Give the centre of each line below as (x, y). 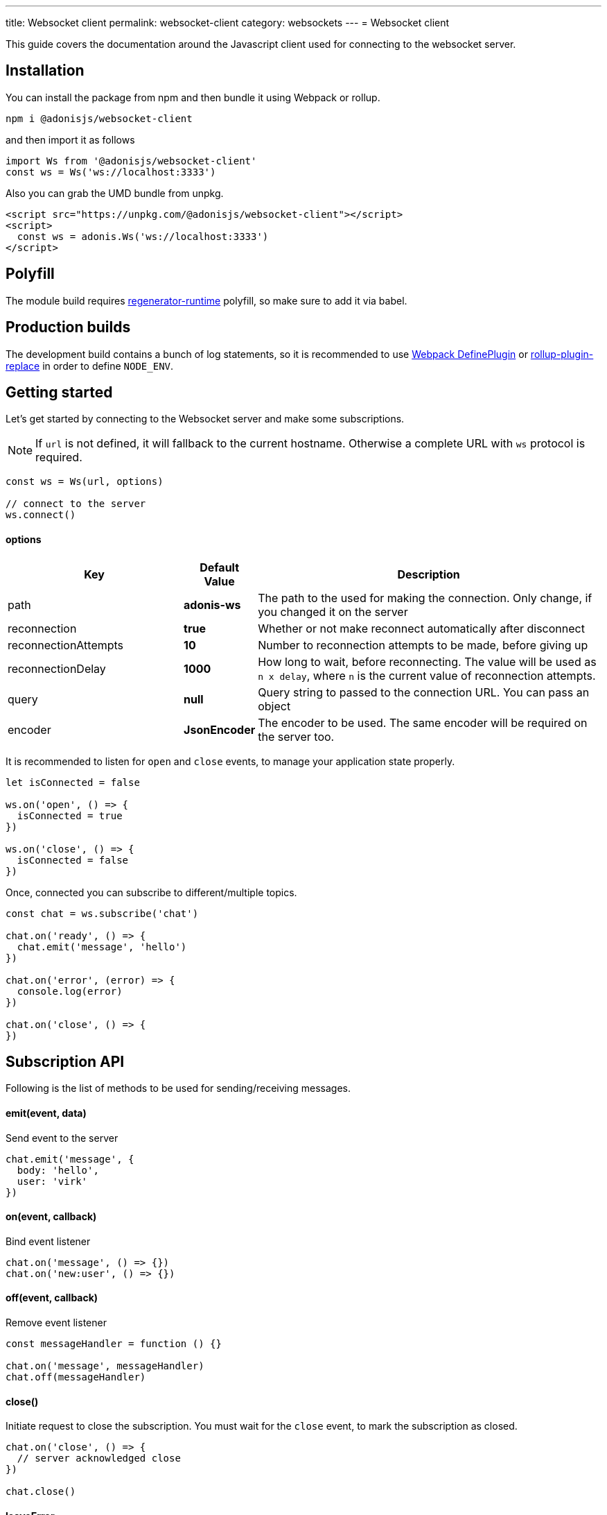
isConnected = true (70, 815)
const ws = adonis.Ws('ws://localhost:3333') (143, 236)
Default (220, 567)
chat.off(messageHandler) (76, 1377)
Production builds (68, 327)
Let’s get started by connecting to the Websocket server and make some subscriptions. (205, 419)
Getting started (59, 392)
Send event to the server (62, 1138)
